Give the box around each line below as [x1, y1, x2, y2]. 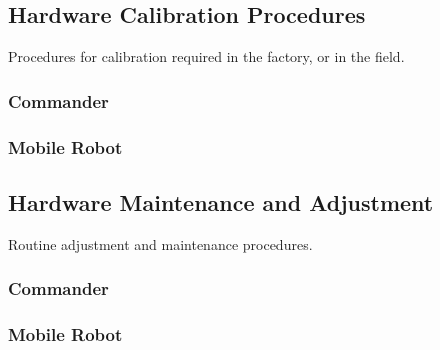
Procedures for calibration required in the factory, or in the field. [8, 46, 405, 67]
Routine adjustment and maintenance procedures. [8, 233, 313, 254]
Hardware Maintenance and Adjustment [8, 186, 434, 217]
